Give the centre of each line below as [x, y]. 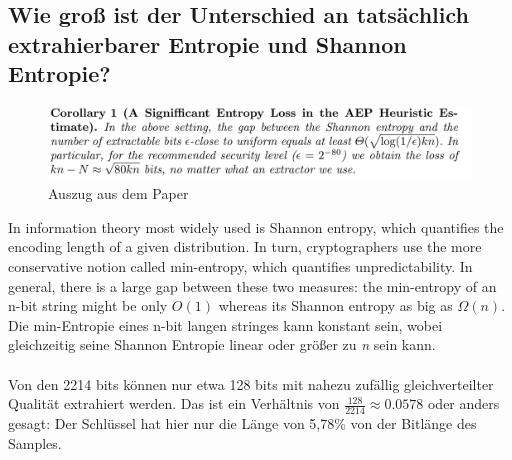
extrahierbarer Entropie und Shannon [207, 43]
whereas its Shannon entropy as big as [335, 305]
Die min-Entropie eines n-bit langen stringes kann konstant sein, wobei [225, 324]
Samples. [35, 442]
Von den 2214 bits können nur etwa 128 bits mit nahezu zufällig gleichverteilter [251, 383]
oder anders [463, 403]
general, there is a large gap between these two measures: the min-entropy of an [252, 285]
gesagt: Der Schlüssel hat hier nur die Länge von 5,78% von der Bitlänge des [242, 423]
